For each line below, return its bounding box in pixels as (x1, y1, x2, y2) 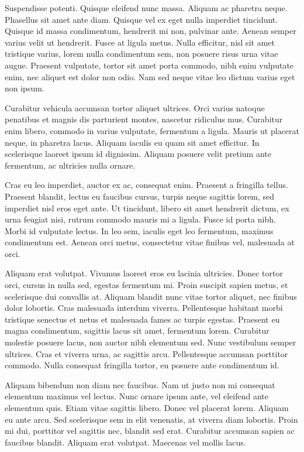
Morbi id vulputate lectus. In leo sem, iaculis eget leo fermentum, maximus (5, 224, 274, 237)
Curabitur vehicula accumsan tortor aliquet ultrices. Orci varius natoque (5, 101, 265, 114)
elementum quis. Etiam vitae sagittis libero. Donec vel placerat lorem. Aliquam (5, 402, 289, 413)
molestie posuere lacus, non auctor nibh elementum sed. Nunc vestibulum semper (5, 336, 296, 348)
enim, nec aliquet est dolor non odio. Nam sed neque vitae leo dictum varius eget (5, 70, 295, 83)
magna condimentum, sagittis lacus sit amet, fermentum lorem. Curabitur (5, 324, 270, 337)
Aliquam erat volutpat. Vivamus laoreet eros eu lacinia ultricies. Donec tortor (5, 267, 283, 279)
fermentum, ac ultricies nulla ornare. (5, 159, 136, 171)
